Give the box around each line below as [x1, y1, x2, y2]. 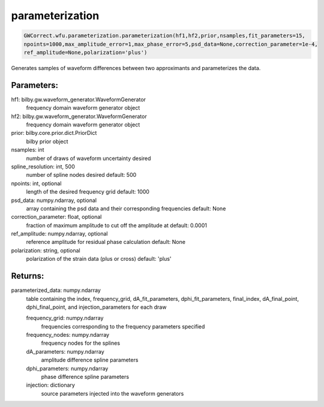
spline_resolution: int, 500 [11, 162, 75, 170]
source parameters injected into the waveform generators [41, 390, 184, 397]
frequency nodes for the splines [41, 339, 120, 347]
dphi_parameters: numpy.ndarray [26, 364, 109, 372]
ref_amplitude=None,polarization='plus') [23, 49, 148, 56]
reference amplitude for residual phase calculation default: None [26, 239, 186, 246]
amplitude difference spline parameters [41, 357, 139, 364]
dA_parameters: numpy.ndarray [26, 348, 104, 355]
